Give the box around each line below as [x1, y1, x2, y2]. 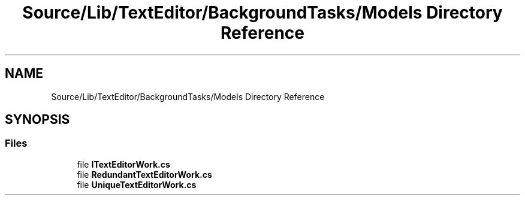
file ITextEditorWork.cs [77, 159, 170, 169]
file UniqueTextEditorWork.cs [77, 179, 197, 190]
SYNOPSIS [5, 112, 70, 128]
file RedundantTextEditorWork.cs [77, 169, 212, 180]
